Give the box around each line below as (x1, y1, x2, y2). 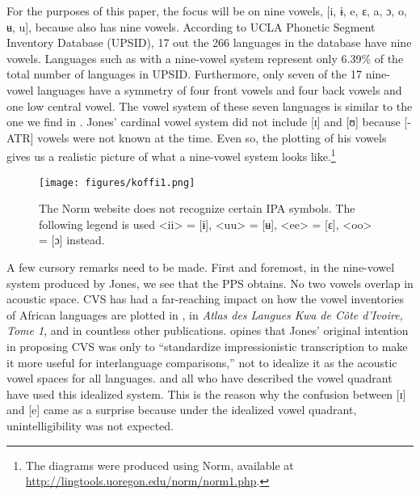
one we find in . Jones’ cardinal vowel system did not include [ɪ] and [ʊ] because (6, 113, 401, 130)
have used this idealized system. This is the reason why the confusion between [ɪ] (6, 385, 406, 402)
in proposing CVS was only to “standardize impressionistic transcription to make (6, 338, 408, 354)
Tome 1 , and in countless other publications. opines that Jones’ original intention (6, 322, 409, 339)
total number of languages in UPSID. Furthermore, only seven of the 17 (6, 66, 362, 82)
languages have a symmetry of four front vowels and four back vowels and (37, 81, 402, 98)
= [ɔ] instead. (39, 231, 105, 248)
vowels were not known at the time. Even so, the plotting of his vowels (37, 129, 387, 146)
